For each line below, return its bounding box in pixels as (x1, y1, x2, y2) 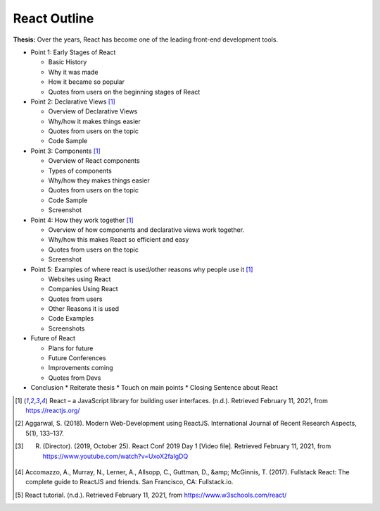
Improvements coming (48, 364, 113, 372)
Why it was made (48, 68, 99, 76)
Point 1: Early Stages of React (30, 48, 116, 56)
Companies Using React (48, 285, 119, 293)
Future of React (30, 334, 76, 343)
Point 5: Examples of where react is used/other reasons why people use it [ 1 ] (30, 265, 253, 273)
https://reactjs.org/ (25, 406, 80, 414)
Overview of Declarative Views (48, 107, 138, 116)
